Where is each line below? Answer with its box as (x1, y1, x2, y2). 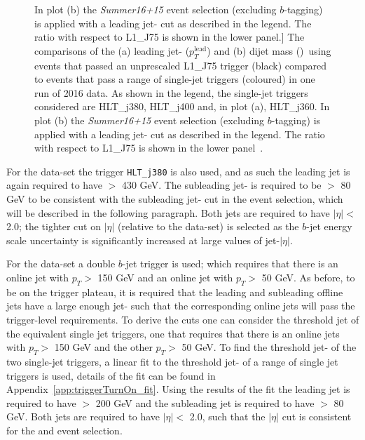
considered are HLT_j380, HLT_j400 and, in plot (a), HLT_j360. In (34, 99, 330, 114)
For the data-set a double (6, 256, 116, 271)
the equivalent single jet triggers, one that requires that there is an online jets (6, 326, 340, 340)
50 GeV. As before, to (261, 269, 355, 284)
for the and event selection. (6, 422, 123, 437)
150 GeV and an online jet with (97, 269, 233, 284)
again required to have (6, 178, 102, 192)
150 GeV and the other (54, 340, 153, 354)
